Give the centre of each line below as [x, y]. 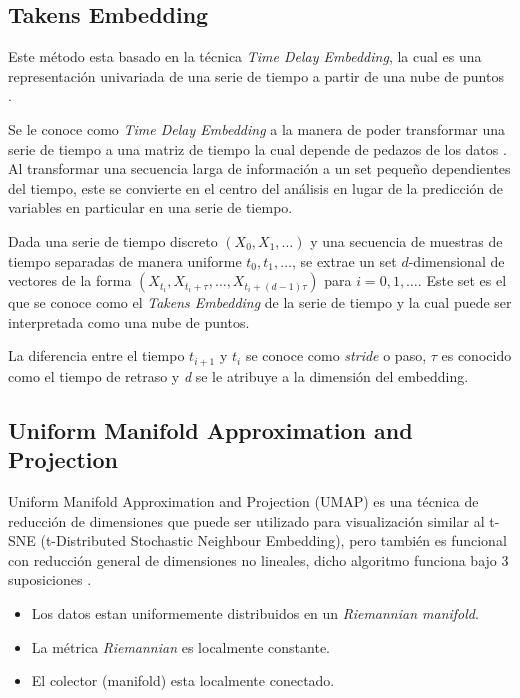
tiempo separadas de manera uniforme [125, 260]
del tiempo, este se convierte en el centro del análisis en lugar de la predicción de [256, 187]
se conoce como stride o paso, [336, 355]
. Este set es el [462, 280]
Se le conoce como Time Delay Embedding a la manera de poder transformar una [257, 128]
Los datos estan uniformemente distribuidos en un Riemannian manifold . [255, 612]
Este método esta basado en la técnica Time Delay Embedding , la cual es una [245, 56]
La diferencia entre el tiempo [96, 355]
